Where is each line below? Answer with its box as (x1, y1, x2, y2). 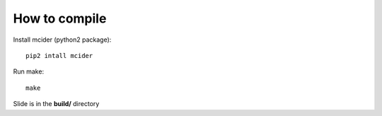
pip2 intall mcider (25, 52, 93, 59)
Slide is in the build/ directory (13, 100, 100, 108)
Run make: (13, 67, 45, 76)
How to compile (13, 11, 107, 26)
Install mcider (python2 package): (13, 35, 112, 44)
